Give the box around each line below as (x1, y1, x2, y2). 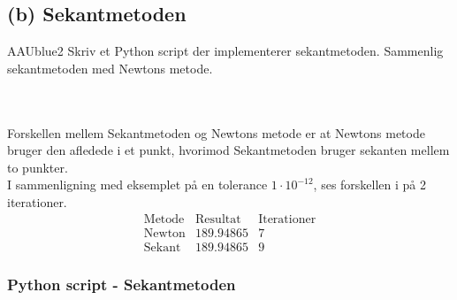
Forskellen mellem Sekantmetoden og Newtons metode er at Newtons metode (7, 123, 425, 142)
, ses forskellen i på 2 (313, 175, 427, 194)
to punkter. (7, 158, 68, 176)
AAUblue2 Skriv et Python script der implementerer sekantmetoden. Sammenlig (7, 42, 444, 60)
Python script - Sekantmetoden (7, 273, 236, 295)
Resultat (195, 212, 241, 226)
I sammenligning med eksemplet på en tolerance (7, 175, 268, 194)
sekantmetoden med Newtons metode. (7, 58, 213, 77)
